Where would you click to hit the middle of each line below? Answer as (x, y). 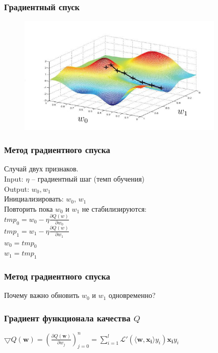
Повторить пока (29, 208)
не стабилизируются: (114, 208)
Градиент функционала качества (67, 318)
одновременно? (132, 295)
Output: (17, 188)
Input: (14, 178)
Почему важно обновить (42, 295)
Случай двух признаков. (41, 169)
